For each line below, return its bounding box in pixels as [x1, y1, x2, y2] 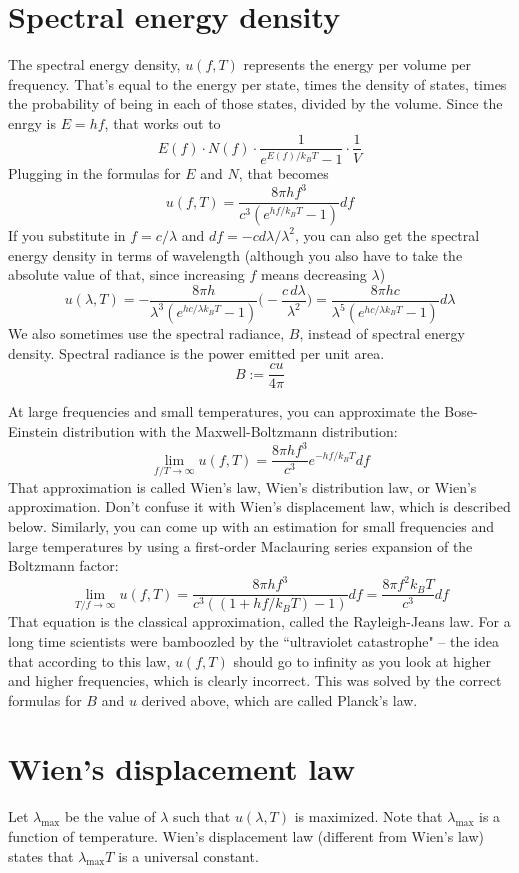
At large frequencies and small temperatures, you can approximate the [8, 401, 440, 422]
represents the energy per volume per [243, 54, 472, 75]
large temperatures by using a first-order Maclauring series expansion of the [8, 535, 473, 556]
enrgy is [8, 112, 56, 133]
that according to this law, [8, 650, 171, 671]
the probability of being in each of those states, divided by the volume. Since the [8, 93, 503, 114]
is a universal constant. [118, 845, 259, 866]
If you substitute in [8, 224, 126, 245]
